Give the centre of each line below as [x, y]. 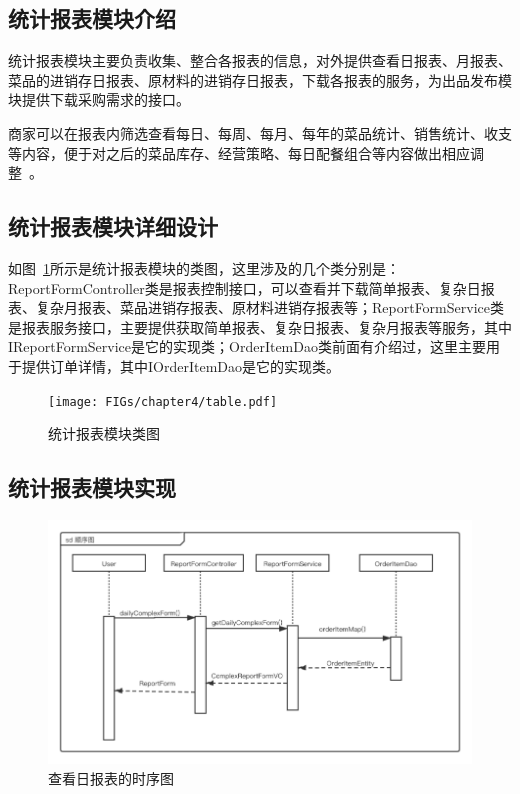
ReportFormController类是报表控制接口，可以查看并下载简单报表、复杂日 [244, 287]
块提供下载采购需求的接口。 [99, 99]
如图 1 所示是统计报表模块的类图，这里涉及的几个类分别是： [204, 267]
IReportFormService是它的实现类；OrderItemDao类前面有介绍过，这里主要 [247, 346]
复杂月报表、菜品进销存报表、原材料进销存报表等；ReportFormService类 [269, 307]
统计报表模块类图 [104, 433]
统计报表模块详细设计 [113, 226]
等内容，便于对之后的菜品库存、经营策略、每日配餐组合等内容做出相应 [239, 152]
